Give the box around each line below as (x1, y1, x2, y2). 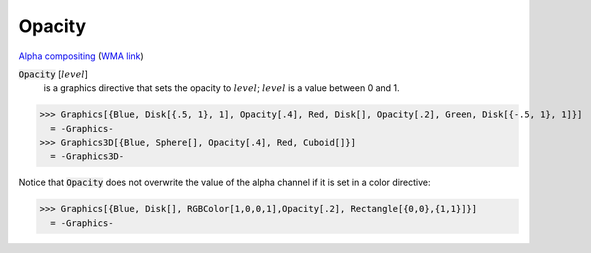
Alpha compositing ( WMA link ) (18, 50, 144, 62)
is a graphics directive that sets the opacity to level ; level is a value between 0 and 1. (43, 82, 400, 94)
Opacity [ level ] (18, 68, 89, 80)
